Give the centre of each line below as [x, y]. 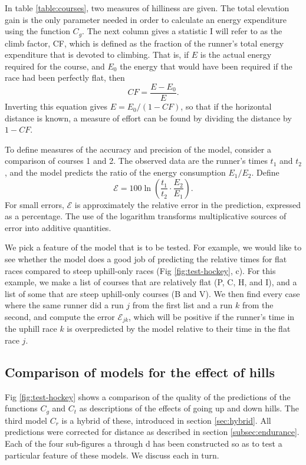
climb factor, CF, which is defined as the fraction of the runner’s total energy [144, 43]
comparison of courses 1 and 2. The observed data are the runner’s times [136, 161]
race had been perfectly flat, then [65, 77]
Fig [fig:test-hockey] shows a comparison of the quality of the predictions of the [148, 396]
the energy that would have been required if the [206, 66]
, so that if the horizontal [226, 106]
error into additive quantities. [58, 227]
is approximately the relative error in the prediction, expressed [187, 204]
